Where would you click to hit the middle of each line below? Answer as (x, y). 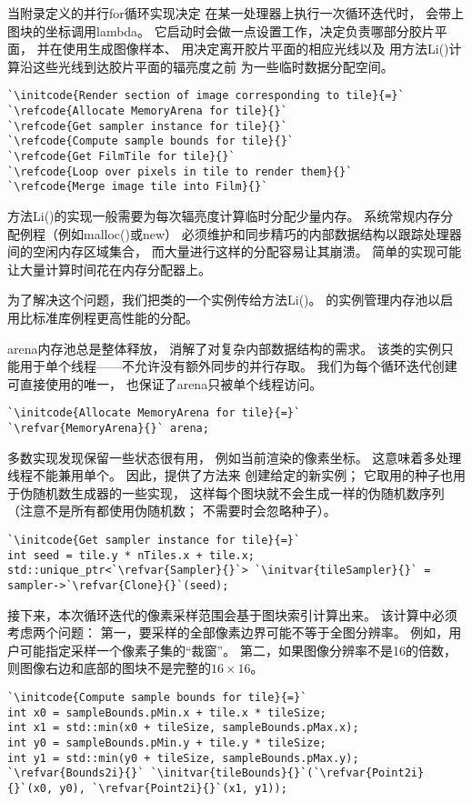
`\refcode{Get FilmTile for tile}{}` (121, 156)
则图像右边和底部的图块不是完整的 (109, 668)
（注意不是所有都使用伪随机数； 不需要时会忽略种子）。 (172, 511)
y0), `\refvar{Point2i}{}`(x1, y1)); (173, 788)
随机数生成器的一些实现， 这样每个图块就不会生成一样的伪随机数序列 (238, 492)
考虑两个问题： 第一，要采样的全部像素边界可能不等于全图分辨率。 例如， (228, 632)
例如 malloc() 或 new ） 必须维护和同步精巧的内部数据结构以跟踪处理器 (260, 233)
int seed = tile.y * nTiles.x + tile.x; (131, 555)
